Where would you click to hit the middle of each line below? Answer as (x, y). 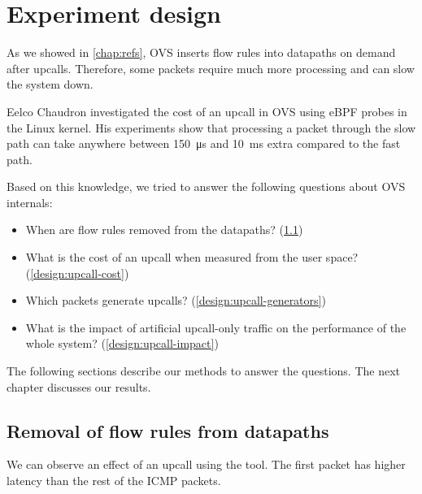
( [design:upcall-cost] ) (77, 273)
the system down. (50, 84)
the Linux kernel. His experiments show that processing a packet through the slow (211, 127)
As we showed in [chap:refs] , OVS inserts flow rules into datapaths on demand (201, 52)
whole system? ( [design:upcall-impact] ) (122, 343)
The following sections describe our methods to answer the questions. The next (204, 371)
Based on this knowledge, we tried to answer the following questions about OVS (206, 186)
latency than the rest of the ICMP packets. (114, 481)
